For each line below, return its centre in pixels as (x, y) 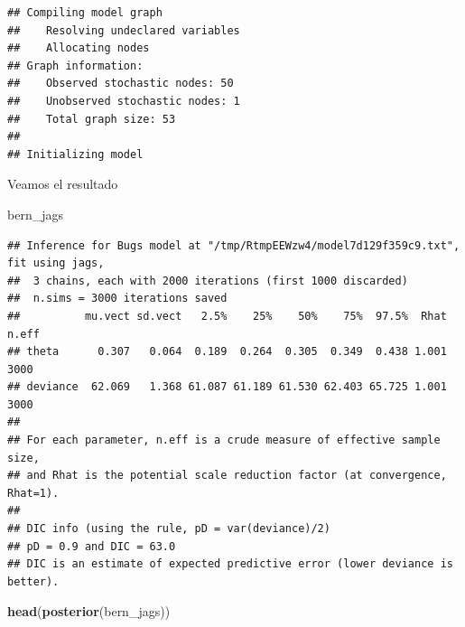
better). (33, 581)
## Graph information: (75, 66)
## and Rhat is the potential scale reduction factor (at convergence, (227, 476)
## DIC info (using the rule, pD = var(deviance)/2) (169, 529)
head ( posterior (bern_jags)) (89, 611)
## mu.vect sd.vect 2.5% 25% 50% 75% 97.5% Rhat (227, 316)
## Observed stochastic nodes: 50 (121, 84)
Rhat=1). (33, 493)
